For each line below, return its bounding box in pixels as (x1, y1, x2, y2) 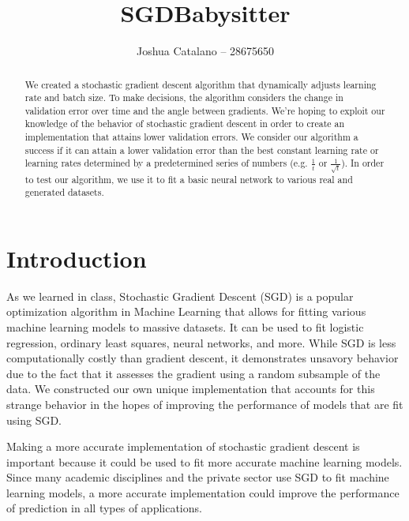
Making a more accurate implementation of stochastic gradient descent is (6, 438, 360, 455)
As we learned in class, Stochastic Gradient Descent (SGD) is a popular (6, 287, 354, 304)
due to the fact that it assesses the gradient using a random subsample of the (6, 365, 381, 381)
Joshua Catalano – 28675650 (136, 43, 275, 59)
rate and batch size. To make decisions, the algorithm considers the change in (24, 91, 343, 104)
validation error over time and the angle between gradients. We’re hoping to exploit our (24, 103, 385, 117)
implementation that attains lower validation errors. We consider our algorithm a (24, 130, 358, 144)
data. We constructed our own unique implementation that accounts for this (6, 380, 375, 397)
